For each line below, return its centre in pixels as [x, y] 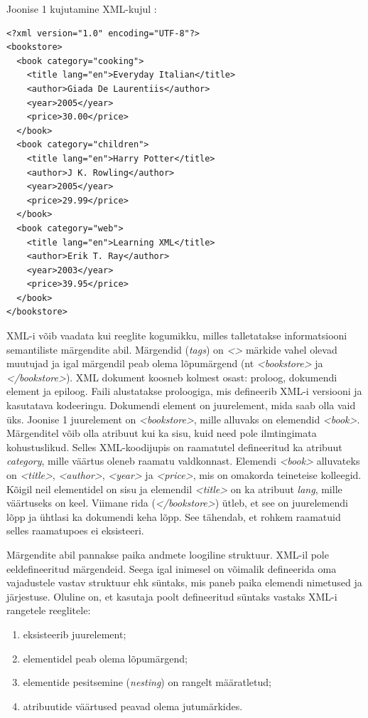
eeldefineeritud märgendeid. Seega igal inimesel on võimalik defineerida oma [172, 568]
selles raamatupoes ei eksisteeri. [75, 530]
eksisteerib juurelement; [75, 634]
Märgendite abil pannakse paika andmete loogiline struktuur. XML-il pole [168, 554]
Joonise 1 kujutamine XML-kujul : [82, 9]
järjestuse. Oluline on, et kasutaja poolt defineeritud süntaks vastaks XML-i [172, 596]
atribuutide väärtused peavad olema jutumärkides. [133, 706]
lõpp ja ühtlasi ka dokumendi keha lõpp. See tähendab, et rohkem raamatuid [174, 516]
